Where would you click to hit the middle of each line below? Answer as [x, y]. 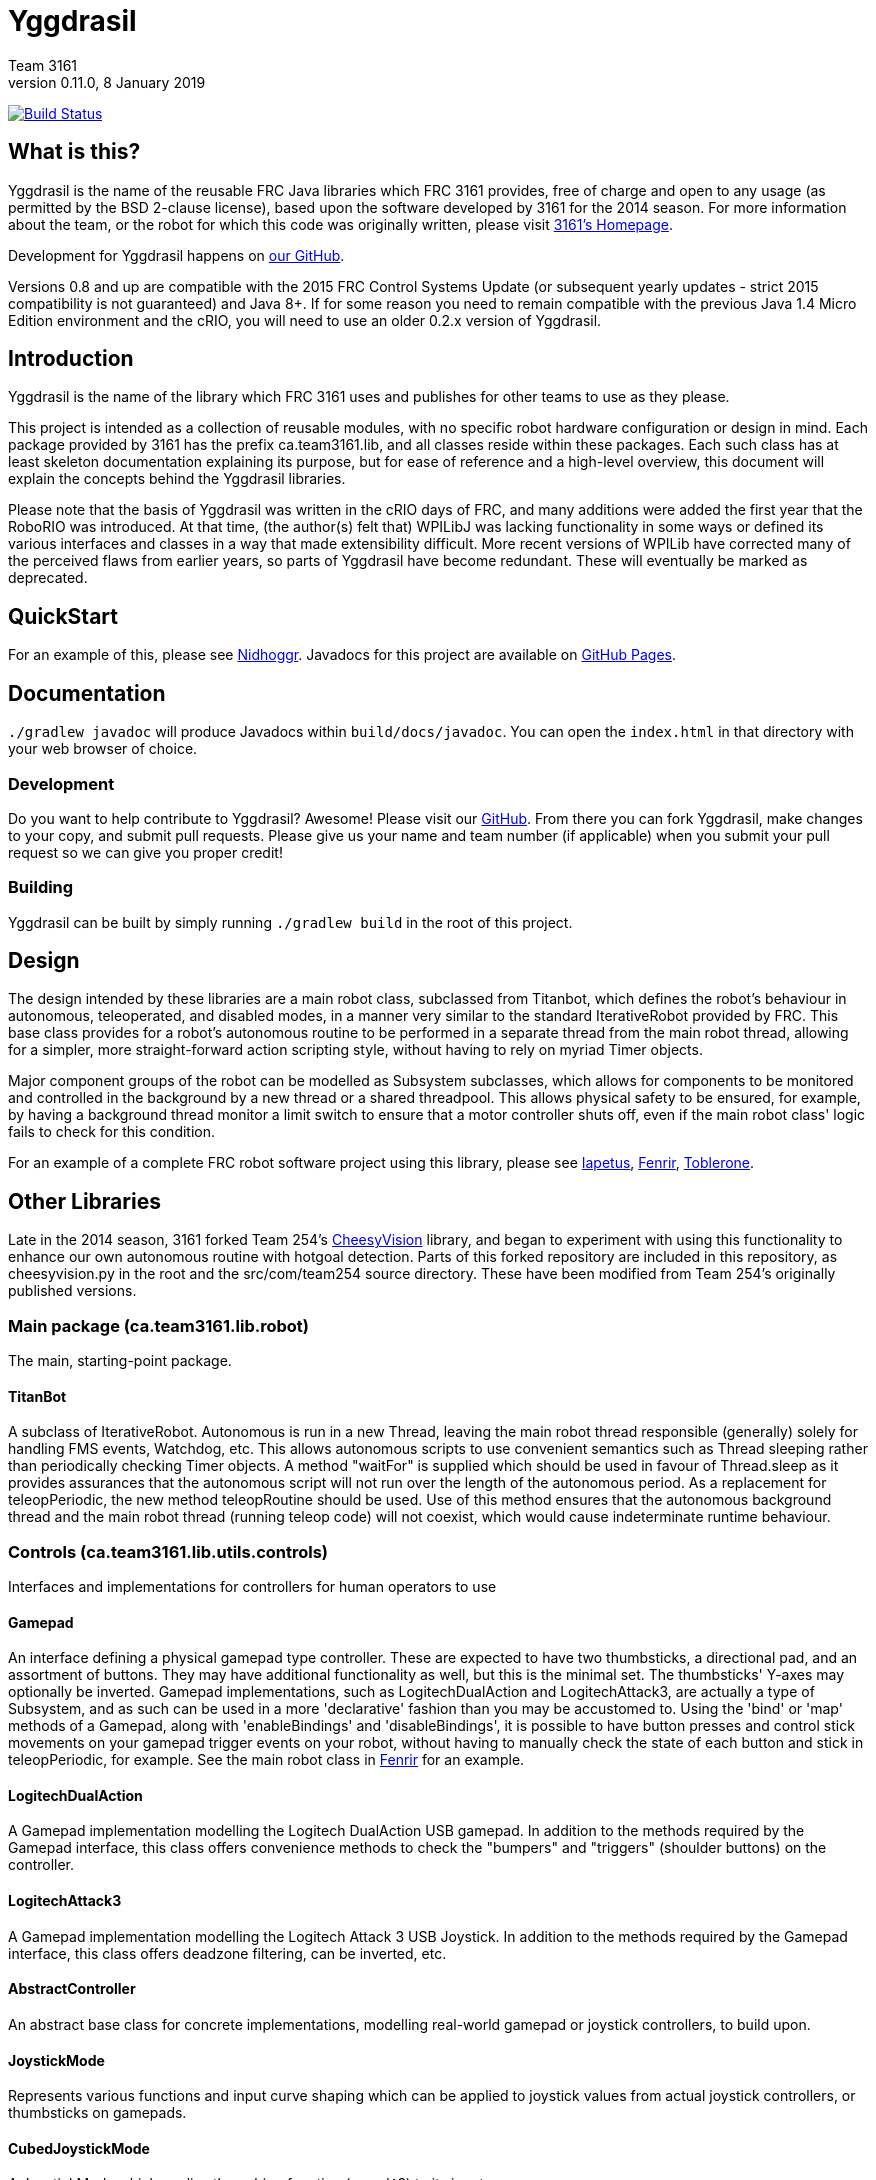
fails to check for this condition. [112, 1132]
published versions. [72, 1291]
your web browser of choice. [103, 749]
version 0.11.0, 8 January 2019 [107, 82]
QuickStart [63, 616]
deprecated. [48, 578]
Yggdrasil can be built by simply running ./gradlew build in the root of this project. [290, 922]
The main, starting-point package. [120, 1361]
